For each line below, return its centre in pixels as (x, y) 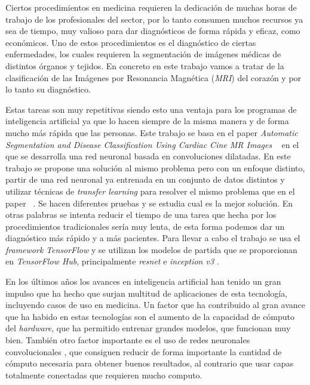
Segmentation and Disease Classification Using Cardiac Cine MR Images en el (152, 144)
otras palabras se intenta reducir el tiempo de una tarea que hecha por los (141, 215)
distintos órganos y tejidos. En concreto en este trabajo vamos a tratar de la (145, 65)
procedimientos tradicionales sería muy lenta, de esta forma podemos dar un (145, 226)
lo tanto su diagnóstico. (48, 89)
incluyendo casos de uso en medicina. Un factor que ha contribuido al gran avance (156, 305)
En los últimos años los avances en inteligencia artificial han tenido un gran (143, 281)
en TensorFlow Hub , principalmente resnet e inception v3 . (112, 261)
